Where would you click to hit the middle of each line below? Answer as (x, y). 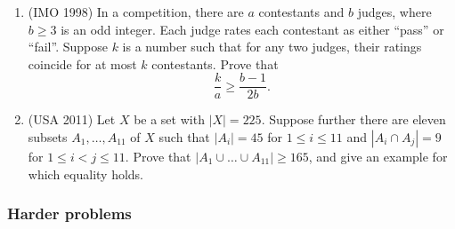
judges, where (394, 12)
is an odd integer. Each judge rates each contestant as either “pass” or (252, 29)
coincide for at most (82, 63)
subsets (48, 137)
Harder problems (69, 213)
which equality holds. (86, 174)
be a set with (169, 119)
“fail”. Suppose (68, 47)
